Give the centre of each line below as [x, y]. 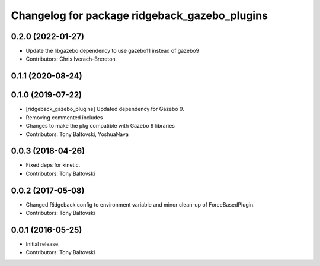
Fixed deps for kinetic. [53, 165]
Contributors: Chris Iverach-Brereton [71, 59]
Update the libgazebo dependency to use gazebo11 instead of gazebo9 [113, 51]
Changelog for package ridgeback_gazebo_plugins [139, 15]
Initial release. [43, 244]
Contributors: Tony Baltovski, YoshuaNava [77, 134]
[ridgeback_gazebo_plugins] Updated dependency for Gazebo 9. [105, 109]
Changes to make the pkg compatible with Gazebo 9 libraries [100, 126]
